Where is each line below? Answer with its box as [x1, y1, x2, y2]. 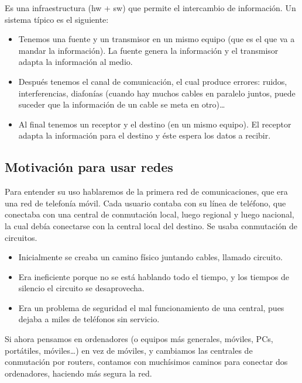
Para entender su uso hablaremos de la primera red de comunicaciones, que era [5, 185, 288, 198]
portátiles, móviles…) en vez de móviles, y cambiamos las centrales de [5, 344, 253, 356]
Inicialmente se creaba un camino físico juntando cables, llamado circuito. [18, 251, 283, 263]
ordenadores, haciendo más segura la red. [5, 367, 152, 379]
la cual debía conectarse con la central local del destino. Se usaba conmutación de [5, 219, 297, 232]
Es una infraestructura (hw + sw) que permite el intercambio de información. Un [5, 2, 296, 13]
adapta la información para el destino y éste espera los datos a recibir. [18, 129, 271, 142]
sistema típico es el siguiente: [5, 13, 109, 25]
